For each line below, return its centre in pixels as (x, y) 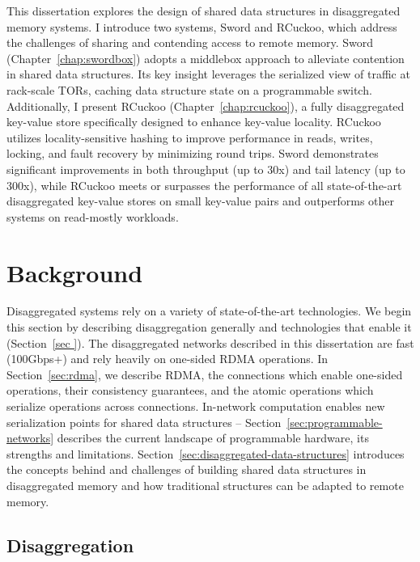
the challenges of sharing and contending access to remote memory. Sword (190, 42)
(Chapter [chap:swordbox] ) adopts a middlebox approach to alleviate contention (206, 58)
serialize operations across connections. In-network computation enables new (196, 406)
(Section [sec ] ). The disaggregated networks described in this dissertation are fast (210, 342)
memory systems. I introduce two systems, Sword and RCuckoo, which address (202, 26)
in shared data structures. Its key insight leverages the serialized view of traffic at (208, 74)
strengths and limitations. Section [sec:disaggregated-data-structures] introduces (206, 453)
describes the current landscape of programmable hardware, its (213, 438)
